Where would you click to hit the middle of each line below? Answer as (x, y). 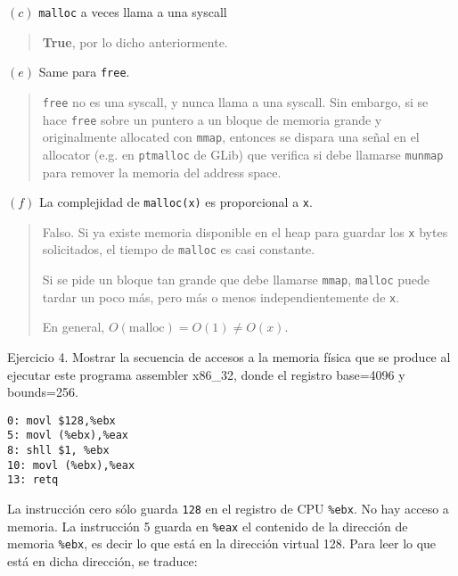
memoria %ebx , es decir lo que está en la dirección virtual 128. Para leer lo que (222, 543)
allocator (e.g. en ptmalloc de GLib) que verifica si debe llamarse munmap (243, 154)
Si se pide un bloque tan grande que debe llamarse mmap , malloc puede (236, 280)
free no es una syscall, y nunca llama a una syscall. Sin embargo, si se (235, 101)
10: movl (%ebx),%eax (71, 465)
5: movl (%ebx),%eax (68, 436)
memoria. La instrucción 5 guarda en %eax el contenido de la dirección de (208, 526)
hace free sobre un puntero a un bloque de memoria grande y (212, 119)
